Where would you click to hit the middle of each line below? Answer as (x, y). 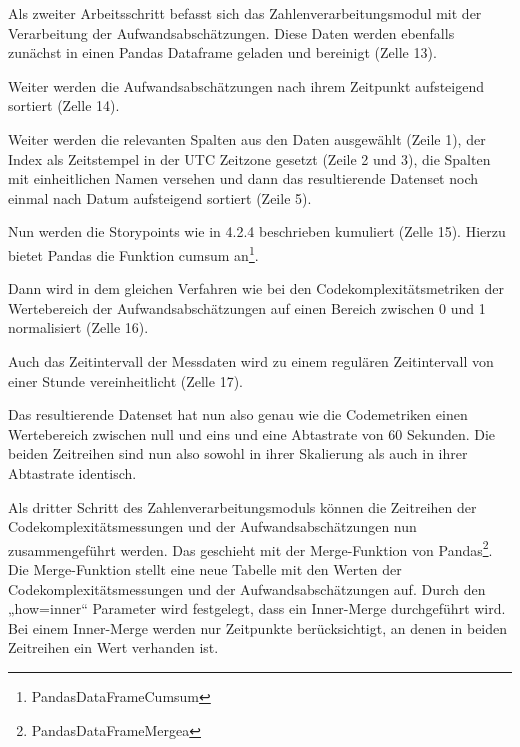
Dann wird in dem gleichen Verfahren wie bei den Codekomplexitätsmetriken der (256, 288)
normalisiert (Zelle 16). (78, 327)
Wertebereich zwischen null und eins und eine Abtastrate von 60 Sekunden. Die (252, 433)
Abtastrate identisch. (72, 472)
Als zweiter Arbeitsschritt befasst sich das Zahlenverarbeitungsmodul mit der (245, 13)
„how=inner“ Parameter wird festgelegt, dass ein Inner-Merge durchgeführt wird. (257, 608)
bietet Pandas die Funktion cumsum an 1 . (133, 253)
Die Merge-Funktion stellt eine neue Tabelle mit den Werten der (205, 568)
